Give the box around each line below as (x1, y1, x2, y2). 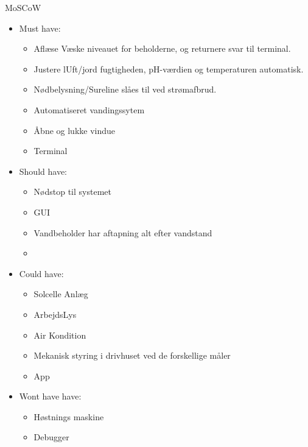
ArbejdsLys (33, 308, 77, 320)
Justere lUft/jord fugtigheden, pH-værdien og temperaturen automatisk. (33, 62, 304, 75)
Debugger (33, 431, 69, 443)
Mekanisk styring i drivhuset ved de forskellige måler (33, 349, 231, 362)
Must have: (19, 21, 61, 34)
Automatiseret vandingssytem (33, 103, 145, 116)
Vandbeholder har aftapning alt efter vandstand (33, 226, 212, 239)
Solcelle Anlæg (33, 287, 88, 300)
